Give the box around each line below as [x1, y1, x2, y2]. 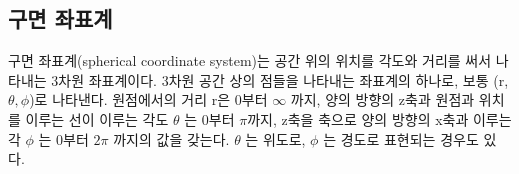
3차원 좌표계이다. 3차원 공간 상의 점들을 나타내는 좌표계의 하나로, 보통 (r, [51, 69, 509, 90]
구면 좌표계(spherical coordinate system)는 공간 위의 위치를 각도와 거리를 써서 [8, 50, 492, 71]
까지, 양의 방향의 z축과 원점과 [290, 89, 475, 110]
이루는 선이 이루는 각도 [25, 108, 169, 129]
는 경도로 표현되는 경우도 [323, 128, 479, 149]
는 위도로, [245, 128, 306, 149]
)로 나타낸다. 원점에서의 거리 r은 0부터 [29, 89, 268, 110]
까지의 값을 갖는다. [113, 128, 230, 149]
